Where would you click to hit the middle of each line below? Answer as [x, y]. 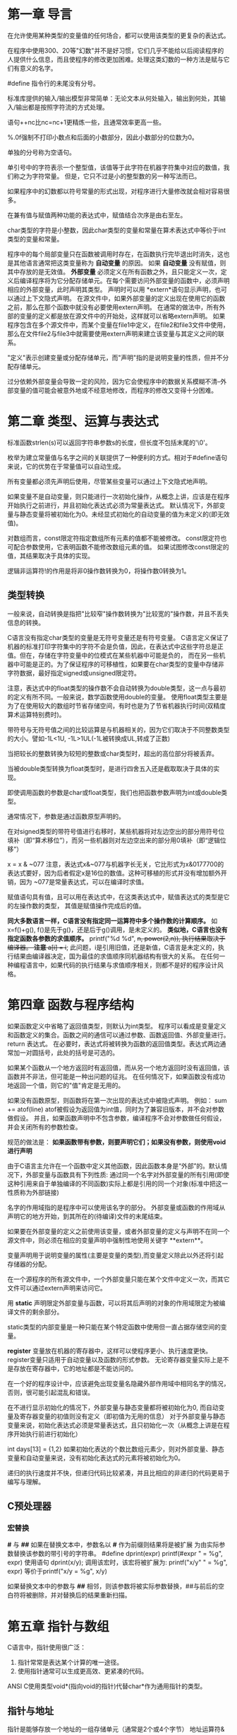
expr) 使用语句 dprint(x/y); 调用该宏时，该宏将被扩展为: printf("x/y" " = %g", [117, 1562]
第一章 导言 [40, 15]
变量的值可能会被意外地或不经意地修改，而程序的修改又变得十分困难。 [115, 390]
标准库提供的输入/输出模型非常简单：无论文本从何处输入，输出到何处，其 [114, 98]
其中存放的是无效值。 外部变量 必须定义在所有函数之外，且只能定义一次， [114, 271]
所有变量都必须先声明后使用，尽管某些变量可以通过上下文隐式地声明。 [109, 481]
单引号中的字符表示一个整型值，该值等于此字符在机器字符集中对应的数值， [115, 167]
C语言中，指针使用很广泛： [47, 1647]
